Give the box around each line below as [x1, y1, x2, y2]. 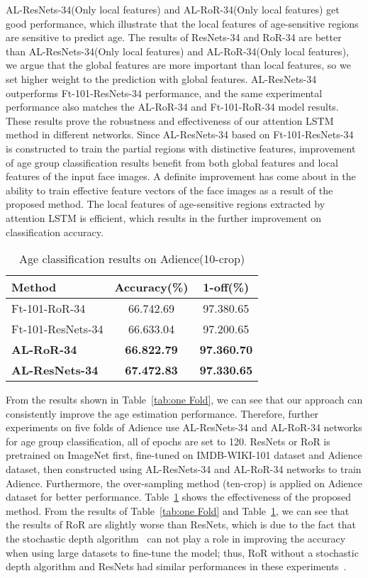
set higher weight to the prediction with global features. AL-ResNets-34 [6, 71, 317, 86]
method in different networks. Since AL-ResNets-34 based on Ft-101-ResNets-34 [6, 127, 354, 142]
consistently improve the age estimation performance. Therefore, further [6, 406, 319, 421]
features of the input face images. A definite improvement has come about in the [6, 169, 356, 184]
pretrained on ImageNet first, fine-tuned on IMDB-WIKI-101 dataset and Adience [6, 448, 362, 462]
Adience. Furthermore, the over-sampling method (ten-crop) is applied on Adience [6, 475, 362, 490]
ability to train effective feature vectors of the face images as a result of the [6, 182, 333, 197]
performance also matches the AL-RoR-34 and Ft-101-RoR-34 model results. [6, 99, 339, 114]
